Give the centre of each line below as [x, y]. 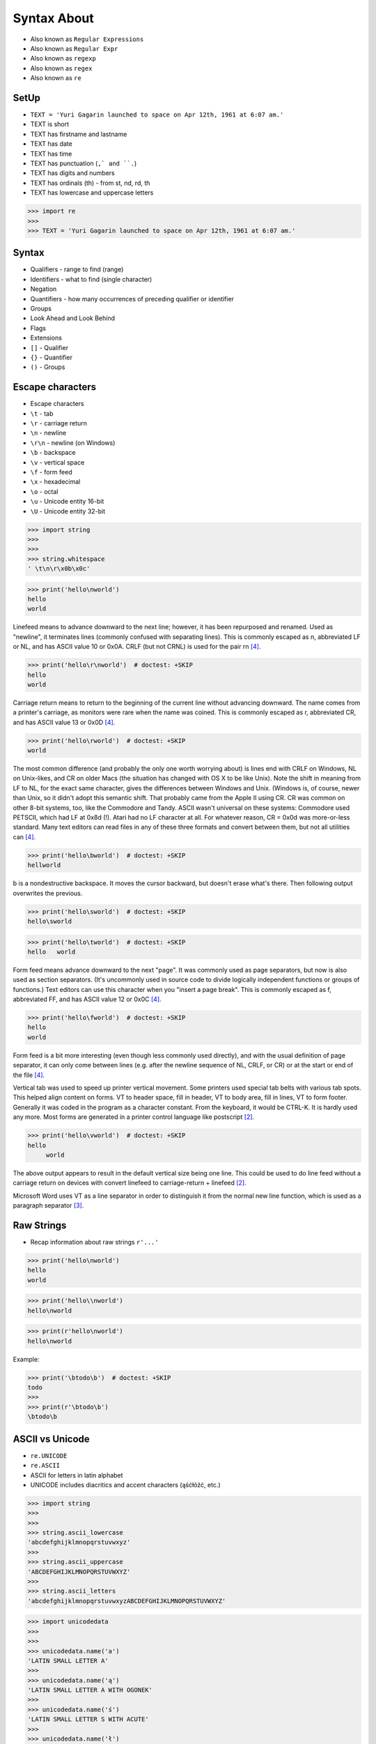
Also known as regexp [63, 59]
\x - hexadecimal [55, 482]
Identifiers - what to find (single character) [91, 279]
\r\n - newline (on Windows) [73, 442]
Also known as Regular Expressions [87, 39]
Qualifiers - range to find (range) [77, 269]
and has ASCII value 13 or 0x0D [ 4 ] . [64, 722]
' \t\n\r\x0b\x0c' [59, 569]
